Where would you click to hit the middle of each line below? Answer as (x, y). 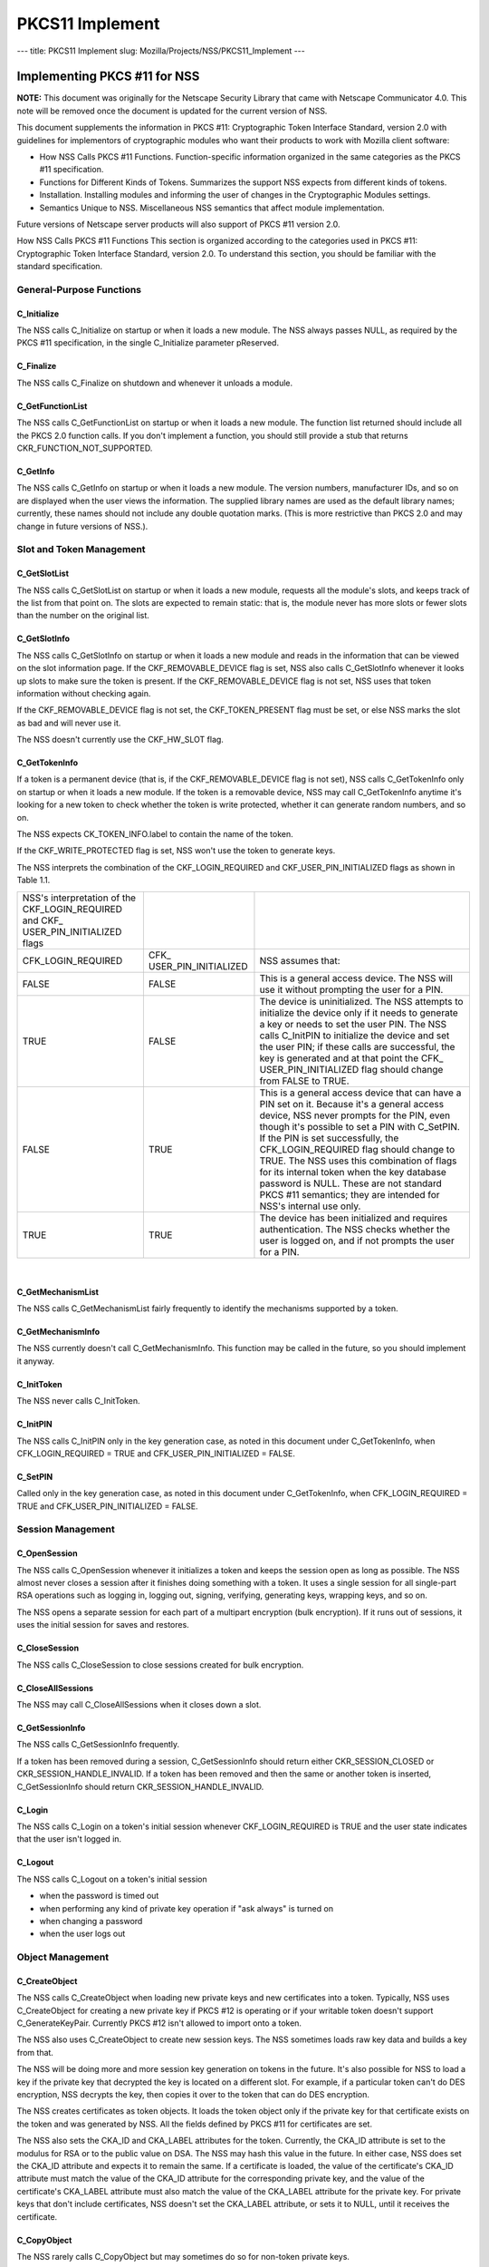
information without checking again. (84, 693)
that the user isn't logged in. (69, 1839)
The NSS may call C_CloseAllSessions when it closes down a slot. (139, 1705)
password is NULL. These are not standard (351, 1183)
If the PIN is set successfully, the (329, 1138)
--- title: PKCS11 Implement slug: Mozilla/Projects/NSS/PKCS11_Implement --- (161, 51)
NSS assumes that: (300, 960)
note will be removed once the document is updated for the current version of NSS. (172, 111)
